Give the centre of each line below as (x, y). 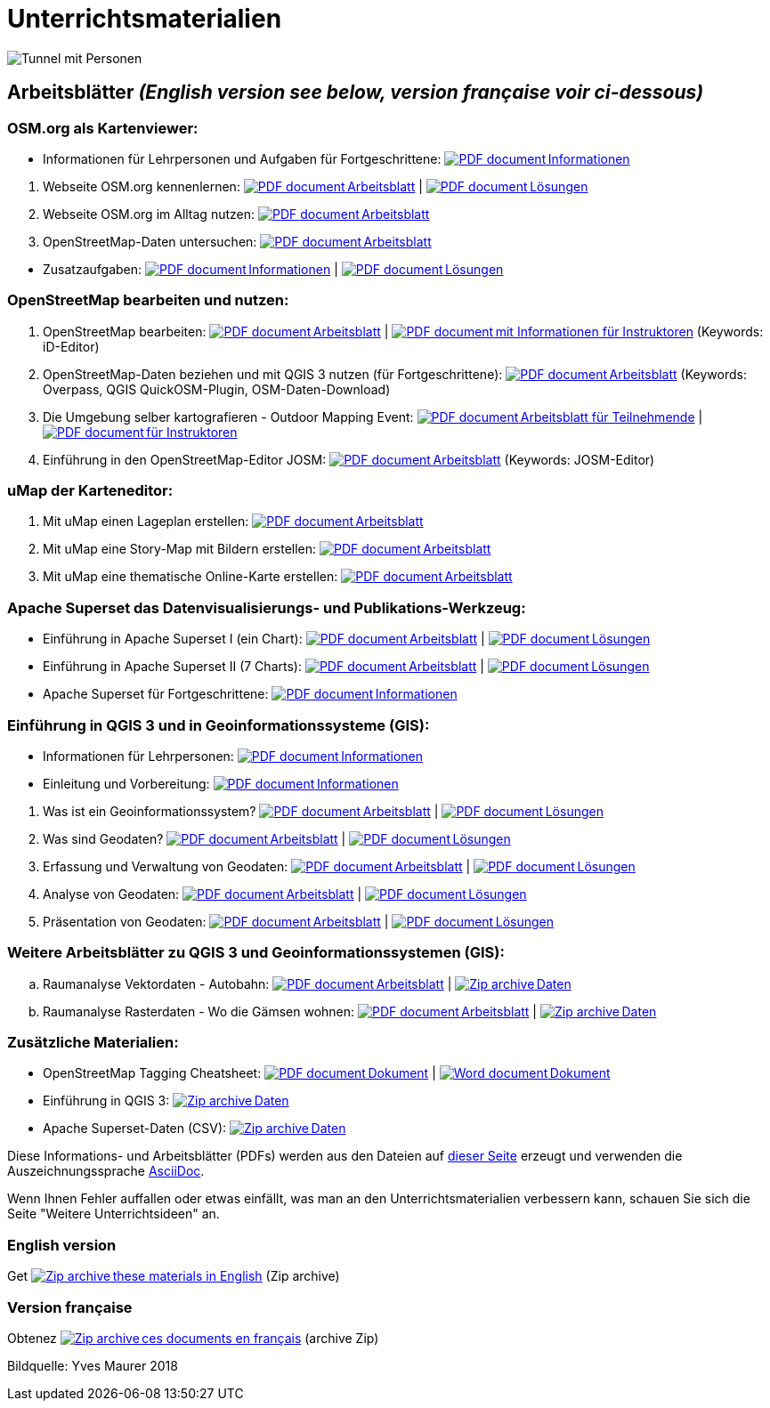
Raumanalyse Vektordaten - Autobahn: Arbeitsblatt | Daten (307, 983)
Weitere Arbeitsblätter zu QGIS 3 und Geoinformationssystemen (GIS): (256, 953)
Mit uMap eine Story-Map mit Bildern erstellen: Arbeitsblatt (267, 549)
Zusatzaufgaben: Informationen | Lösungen (273, 269)
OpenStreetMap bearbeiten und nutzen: (148, 300)
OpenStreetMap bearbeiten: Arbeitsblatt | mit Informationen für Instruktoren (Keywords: (403, 331)
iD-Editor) (71, 346)
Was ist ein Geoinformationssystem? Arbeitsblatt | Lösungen (323, 811)
